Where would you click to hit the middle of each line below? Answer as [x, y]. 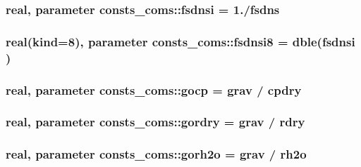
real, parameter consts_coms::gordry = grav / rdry [155, 122]
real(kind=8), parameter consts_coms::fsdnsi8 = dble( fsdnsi [180, 41]
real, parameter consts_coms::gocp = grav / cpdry [154, 89]
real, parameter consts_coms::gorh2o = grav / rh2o [156, 154]
